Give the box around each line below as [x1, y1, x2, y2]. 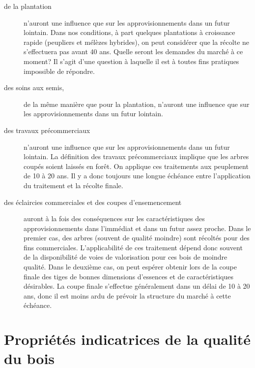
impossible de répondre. [24, 66, 95, 76]
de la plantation [4, 1, 52, 11]
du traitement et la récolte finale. [24, 180, 123, 190]
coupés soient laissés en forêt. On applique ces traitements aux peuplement [24, 161, 249, 171]
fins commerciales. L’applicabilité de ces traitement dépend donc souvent [24, 242, 243, 252]
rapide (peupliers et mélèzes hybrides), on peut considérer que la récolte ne [24, 36, 250, 47]
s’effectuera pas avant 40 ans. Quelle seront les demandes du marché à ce [24, 46, 243, 57]
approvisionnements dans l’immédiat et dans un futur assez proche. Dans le [24, 223, 251, 233]
